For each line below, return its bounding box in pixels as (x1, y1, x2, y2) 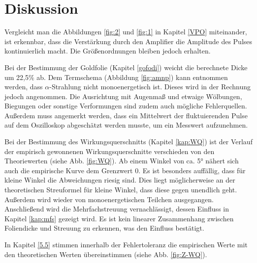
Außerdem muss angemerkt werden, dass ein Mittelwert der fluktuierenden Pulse (4, 110, 248, 120)
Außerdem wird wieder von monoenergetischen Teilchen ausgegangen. (4, 194, 214, 204)
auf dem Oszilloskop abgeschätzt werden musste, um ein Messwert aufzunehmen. (4, 120, 248, 130)
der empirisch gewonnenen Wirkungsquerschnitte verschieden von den (4, 146, 215, 156)
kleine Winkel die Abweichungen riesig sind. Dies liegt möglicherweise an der (4, 175, 235, 185)
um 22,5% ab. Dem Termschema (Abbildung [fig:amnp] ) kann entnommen (4, 72, 228, 82)
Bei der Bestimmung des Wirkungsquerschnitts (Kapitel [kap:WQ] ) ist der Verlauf (4, 136, 253, 147)
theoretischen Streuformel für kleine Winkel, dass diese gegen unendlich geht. (4, 184, 237, 195)
